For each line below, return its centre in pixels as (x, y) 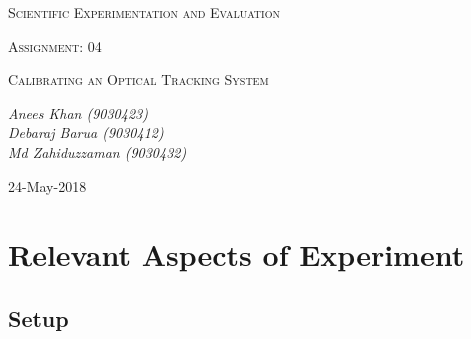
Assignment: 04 (55, 45)
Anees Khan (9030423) (78, 112)
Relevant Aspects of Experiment (236, 254)
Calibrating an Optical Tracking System (138, 79)
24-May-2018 (47, 185)
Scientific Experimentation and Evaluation (144, 12)
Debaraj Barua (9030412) (86, 132)
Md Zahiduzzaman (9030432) (97, 151)
